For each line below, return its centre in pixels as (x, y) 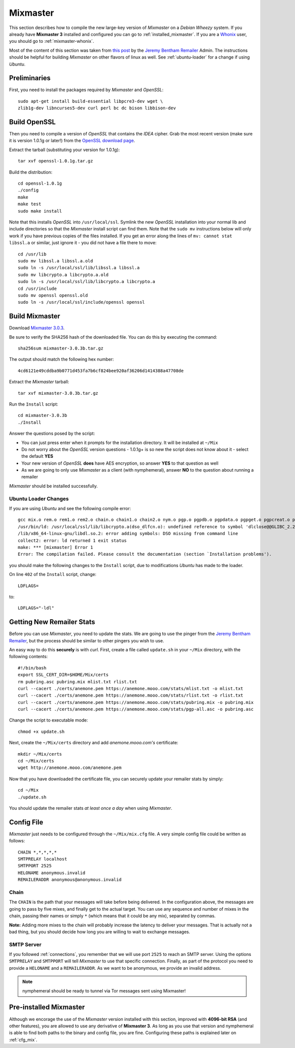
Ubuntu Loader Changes (39, 499)
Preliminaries (30, 78)
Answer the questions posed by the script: (52, 434)
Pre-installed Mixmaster (47, 1007)
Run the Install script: (34, 404)
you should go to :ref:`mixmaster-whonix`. (52, 41)
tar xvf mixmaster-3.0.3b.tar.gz (58, 393)
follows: (17, 841)
